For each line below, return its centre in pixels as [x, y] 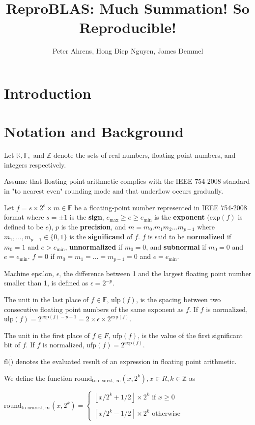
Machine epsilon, [29, 273]
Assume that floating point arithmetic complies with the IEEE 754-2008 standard [127, 181]
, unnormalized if [94, 246]
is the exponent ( [182, 217]
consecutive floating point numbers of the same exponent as [94, 309]
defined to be [24, 226]
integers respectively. [35, 164]
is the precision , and [94, 226]
